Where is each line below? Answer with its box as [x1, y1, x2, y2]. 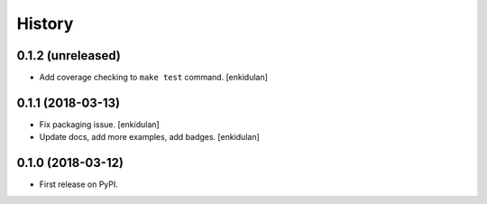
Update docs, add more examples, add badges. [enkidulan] [39, 132, 261, 143]
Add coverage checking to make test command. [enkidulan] [39, 72, 268, 83]
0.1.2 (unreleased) [16, 48, 121, 63]
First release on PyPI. [39, 179, 119, 190]
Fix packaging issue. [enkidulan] [39, 118, 160, 130]
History [16, 14, 74, 33]
